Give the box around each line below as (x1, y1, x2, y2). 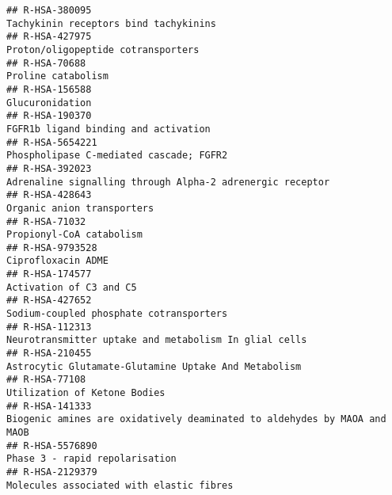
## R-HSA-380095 (6, 5, 92, 16)
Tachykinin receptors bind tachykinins (6, 17, 216, 29)
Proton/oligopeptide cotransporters (6, 44, 200, 55)
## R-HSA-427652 (6, 295, 92, 307)
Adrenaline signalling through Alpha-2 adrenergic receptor (6, 176, 330, 188)
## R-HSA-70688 (6, 57, 86, 69)
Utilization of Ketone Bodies (6, 387, 166, 399)
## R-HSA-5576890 (6, 440, 97, 451)
